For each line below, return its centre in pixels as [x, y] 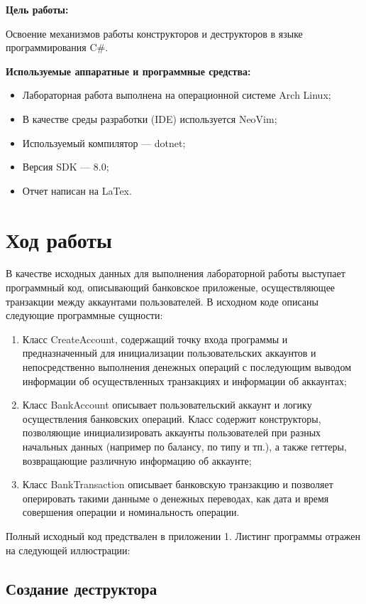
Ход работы [59, 239]
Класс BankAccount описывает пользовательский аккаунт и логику [167, 405]
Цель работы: [37, 9]
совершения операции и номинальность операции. [131, 512]
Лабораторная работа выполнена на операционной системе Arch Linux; [177, 95]
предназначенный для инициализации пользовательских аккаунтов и [169, 353]
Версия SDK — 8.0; [66, 167]
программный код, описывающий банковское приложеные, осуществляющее [171, 287]
